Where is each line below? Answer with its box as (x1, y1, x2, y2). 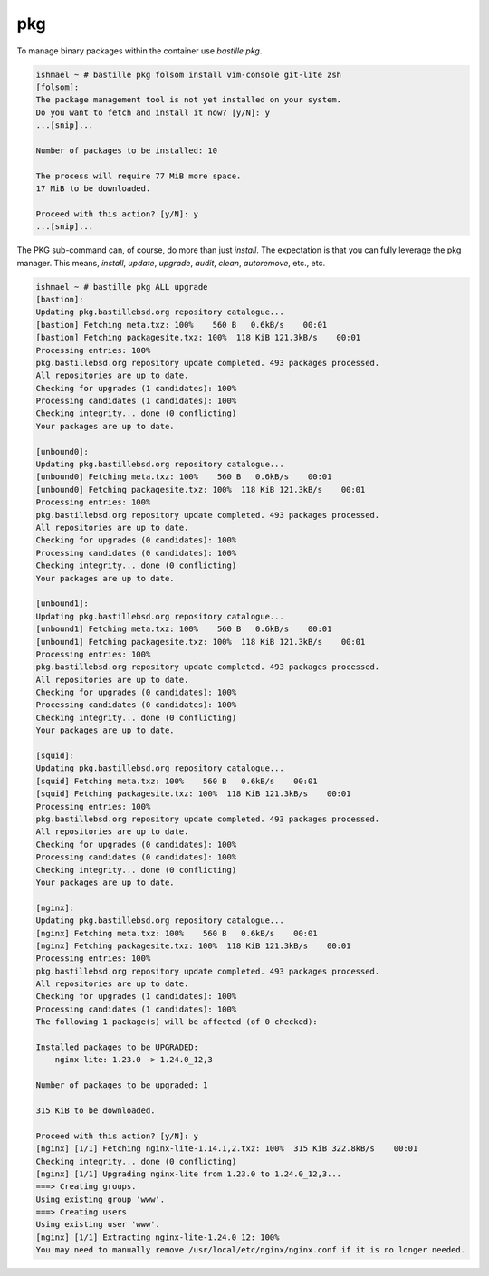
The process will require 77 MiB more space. (35, 170, 242, 181)
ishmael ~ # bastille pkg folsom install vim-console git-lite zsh (35, 69, 342, 80)
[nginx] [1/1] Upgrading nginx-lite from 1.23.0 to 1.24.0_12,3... (35, 1168, 342, 1179)
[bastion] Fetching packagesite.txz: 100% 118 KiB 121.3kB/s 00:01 (35, 332, 361, 343)
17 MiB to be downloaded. (35, 184, 151, 194)
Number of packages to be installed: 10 (35, 145, 217, 156)
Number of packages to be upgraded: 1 (35, 1080, 208, 1090)
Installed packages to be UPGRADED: (35, 1042, 199, 1052)
